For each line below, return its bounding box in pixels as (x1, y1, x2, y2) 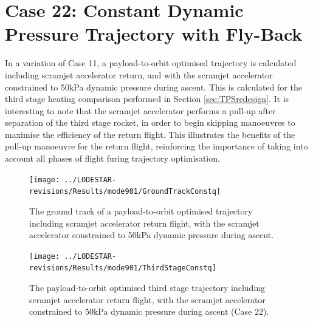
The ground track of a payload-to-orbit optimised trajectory (29, 204, 253, 217)
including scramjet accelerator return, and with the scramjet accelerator (5, 68, 273, 81)
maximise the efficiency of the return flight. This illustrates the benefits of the (5, 128, 295, 140)
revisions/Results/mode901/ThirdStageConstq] (29, 264, 216, 273)
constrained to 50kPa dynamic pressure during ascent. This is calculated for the (5, 80, 302, 93)
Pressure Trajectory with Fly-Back (5, 21, 303, 46)
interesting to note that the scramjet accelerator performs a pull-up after (5, 104, 276, 117)
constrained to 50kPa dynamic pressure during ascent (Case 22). (29, 305, 269, 318)
